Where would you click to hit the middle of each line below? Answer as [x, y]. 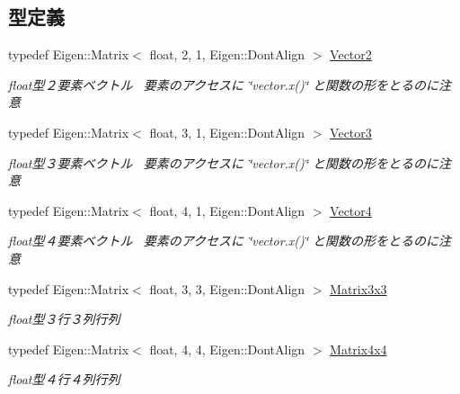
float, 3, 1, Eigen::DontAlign [227, 132]
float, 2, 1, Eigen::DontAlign [227, 54]
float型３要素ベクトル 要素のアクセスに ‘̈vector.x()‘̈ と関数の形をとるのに [224, 162]
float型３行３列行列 [64, 319]
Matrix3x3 [358, 288]
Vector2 [351, 54]
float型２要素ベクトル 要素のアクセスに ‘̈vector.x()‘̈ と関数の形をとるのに [224, 84]
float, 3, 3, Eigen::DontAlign [227, 288]
